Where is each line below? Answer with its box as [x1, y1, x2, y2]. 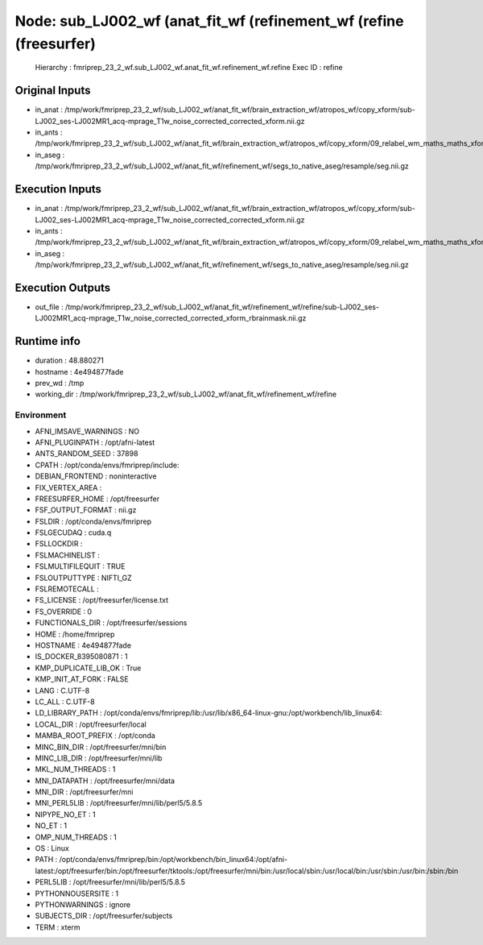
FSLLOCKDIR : [35, 539, 83, 549]
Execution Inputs [14, 182, 102, 197]
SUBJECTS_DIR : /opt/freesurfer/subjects [35, 911, 173, 921]
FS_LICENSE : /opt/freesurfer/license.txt [35, 595, 169, 605]
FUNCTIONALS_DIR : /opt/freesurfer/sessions [35, 618, 188, 628]
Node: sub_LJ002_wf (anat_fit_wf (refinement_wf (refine [14, 12, 404, 30]
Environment [14, 409, 67, 421]
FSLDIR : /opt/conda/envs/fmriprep [35, 516, 152, 526]
